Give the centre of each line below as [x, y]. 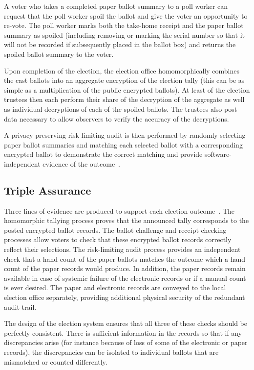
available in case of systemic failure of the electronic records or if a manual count [125, 278]
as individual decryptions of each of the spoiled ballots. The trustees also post [121, 109]
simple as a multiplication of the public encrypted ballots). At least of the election [127, 89]
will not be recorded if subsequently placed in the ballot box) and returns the [120, 44]
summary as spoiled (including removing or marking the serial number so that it [124, 35]
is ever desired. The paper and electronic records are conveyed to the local [115, 287]
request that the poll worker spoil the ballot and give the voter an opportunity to [126, 15]
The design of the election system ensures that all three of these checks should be [126, 323]
